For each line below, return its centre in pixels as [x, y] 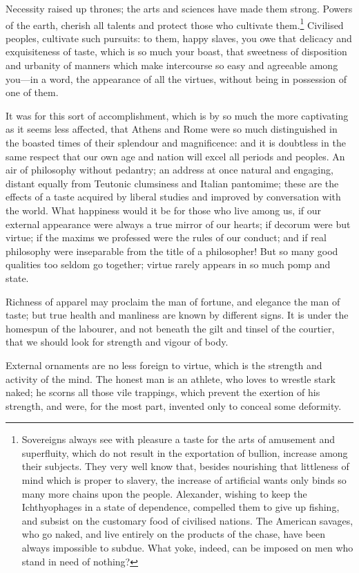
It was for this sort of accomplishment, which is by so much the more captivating [177, 115]
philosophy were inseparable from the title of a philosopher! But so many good [172, 251]
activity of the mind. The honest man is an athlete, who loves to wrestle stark [171, 378]
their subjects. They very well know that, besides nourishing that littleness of [185, 466]
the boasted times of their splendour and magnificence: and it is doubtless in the [176, 142]
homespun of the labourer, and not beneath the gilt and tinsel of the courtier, [170, 328]
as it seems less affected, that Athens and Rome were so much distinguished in [172, 129]
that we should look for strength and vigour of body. [117, 342]
